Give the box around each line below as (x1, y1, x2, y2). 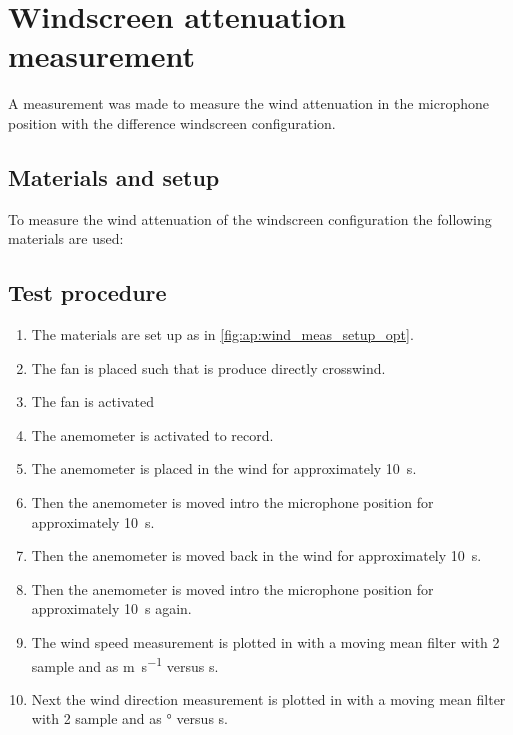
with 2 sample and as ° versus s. (31, 708, 228, 729)
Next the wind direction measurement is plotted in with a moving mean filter (31, 688, 506, 709)
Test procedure (8, 277, 167, 308)
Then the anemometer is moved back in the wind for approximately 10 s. (31, 545, 482, 566)
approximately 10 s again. (31, 598, 192, 619)
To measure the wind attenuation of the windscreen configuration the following (8, 208, 492, 229)
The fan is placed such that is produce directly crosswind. (31, 357, 386, 378)
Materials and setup (8, 161, 220, 192)
